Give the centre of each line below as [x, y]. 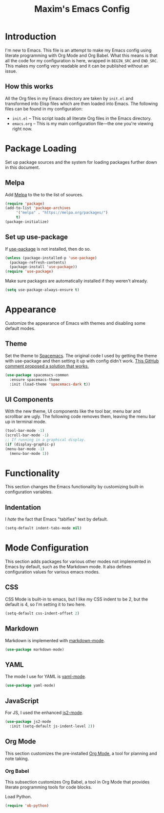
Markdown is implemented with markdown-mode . [55, 640]
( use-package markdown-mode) [35, 649]
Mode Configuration [47, 548]
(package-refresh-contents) [38, 262]
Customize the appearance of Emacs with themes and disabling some [75, 323]
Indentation [23, 507]
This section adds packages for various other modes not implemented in [78, 562]
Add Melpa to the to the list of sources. [44, 194]
